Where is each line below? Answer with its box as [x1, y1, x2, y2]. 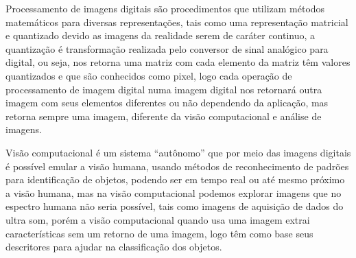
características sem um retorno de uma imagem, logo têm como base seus [5, 226, 313, 240]
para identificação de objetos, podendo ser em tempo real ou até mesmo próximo [5, 172, 345, 187]
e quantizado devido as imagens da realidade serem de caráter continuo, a [5, 28, 316, 43]
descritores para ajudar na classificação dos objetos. [5, 239, 222, 254]
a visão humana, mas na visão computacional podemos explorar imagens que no [5, 185, 342, 200]
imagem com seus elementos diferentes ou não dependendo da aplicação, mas [5, 95, 329, 110]
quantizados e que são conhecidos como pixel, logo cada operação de [5, 68, 292, 82]
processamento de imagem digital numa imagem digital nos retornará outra [5, 82, 322, 96]
